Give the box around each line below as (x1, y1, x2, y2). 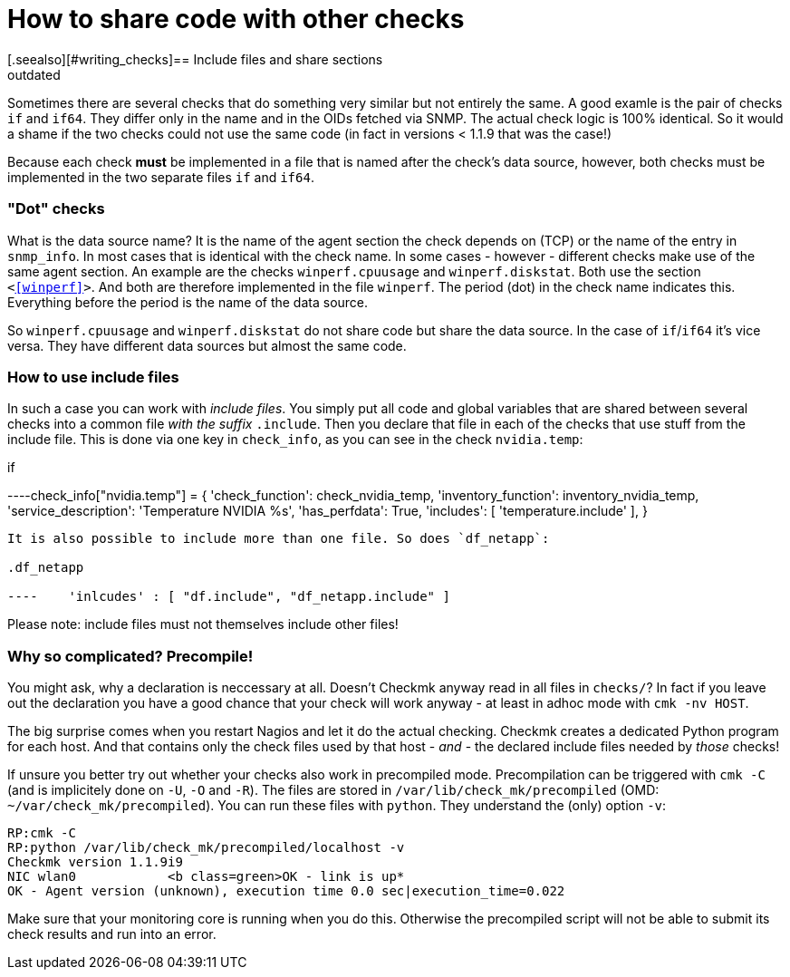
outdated (7, 66, 61, 82)
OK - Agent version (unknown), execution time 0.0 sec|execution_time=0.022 (7, 884, 565, 898)
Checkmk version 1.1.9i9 (7, 855, 183, 869)
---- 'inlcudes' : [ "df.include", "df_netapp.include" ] (7, 589, 450, 605)
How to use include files (7, 367, 179, 386)
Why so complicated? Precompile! (7, 646, 254, 665)
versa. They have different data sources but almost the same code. (7, 337, 407, 353)
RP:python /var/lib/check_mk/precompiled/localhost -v (7, 840, 405, 855)
